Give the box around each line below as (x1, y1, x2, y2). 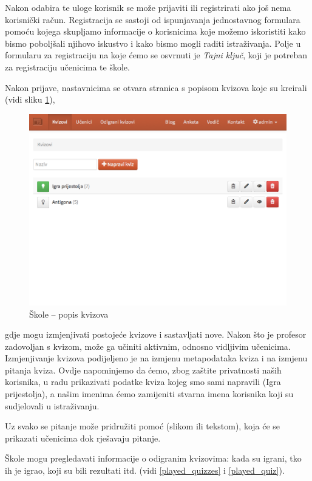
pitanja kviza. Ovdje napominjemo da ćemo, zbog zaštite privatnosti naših (5, 363, 282, 376)
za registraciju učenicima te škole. (5, 60, 130, 73)
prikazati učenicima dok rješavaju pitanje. (5, 431, 161, 444)
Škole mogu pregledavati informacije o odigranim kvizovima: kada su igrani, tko (5, 452, 302, 465)
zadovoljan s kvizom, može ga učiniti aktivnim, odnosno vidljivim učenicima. (5, 339, 291, 352)
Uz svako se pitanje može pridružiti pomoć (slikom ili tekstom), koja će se (5, 420, 280, 432)
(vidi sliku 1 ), (5, 93, 55, 106)
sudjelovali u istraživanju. (5, 399, 100, 412)
